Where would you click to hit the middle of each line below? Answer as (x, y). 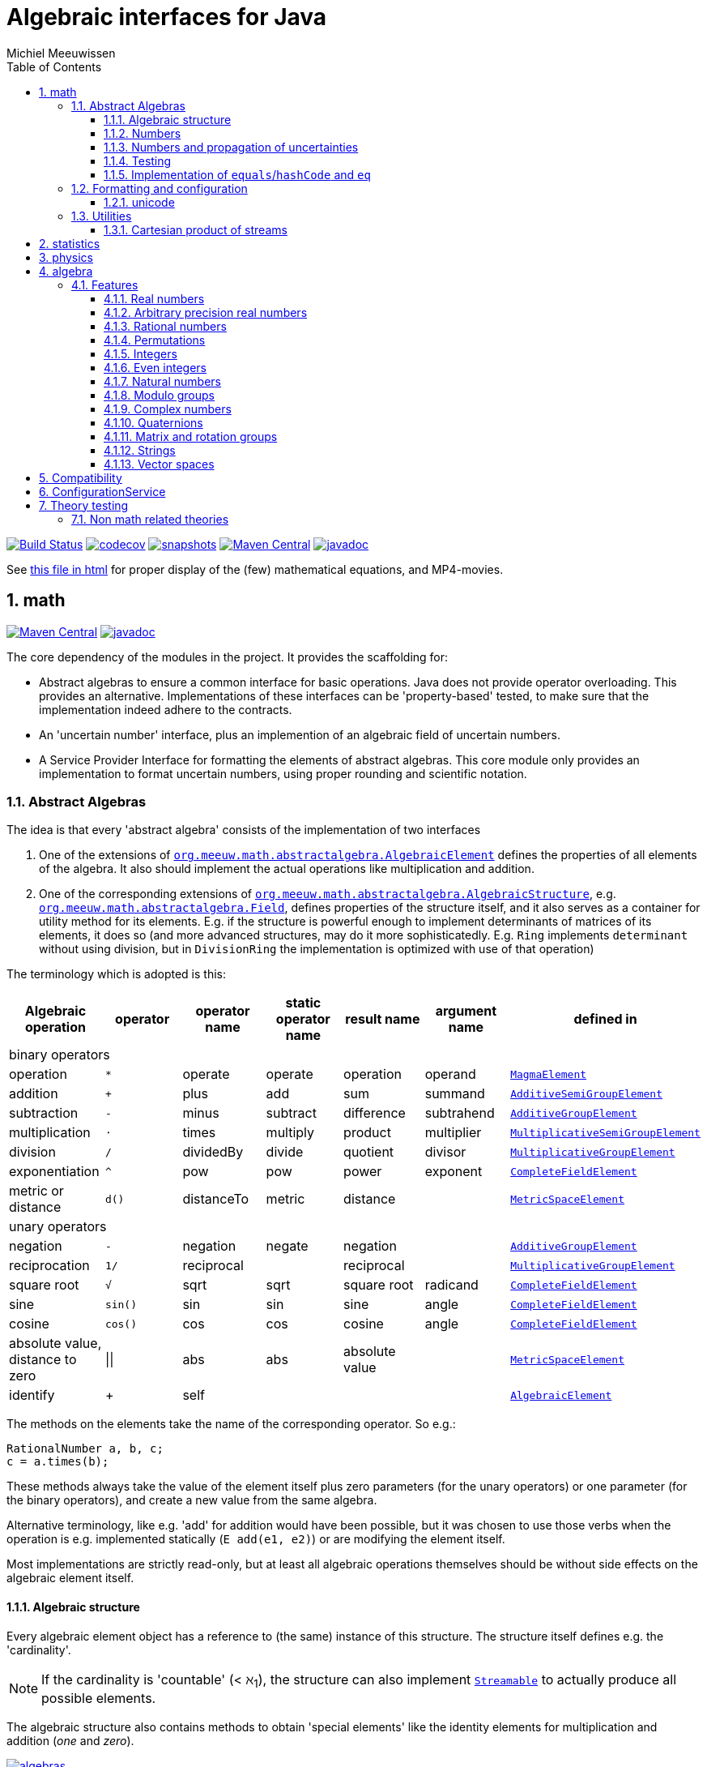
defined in (605, 1019)
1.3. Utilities (102, 216)
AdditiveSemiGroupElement (586, 1093)
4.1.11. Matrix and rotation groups (191, 436)
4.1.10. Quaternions (153, 422)
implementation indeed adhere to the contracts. (166, 709)
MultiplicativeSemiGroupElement (605, 1132)
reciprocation (49, 1266)
